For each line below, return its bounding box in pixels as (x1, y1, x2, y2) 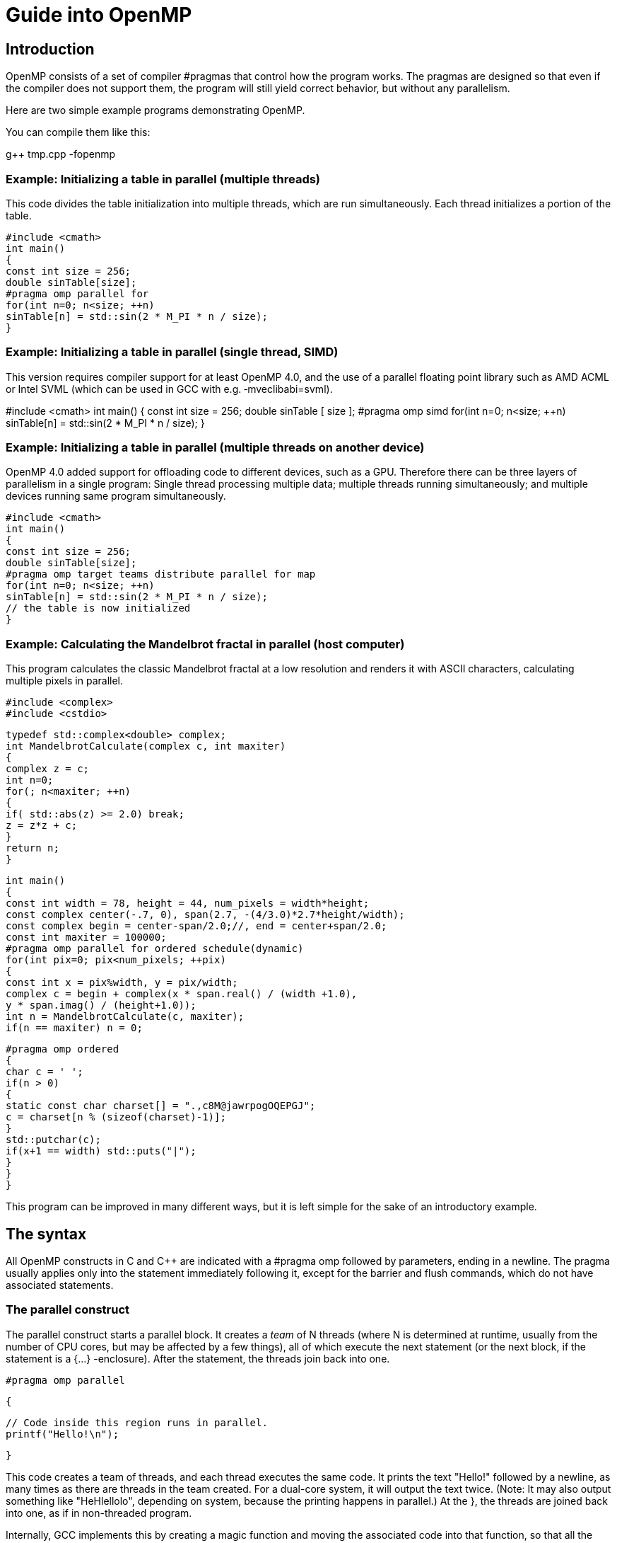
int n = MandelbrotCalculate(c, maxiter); (6, 1011, 245, 1023)
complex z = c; (6, 763, 90, 775)
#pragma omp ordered (6, 1043, 119, 1055)
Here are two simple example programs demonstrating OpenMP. (6, 104, 305, 117)
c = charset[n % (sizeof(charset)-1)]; (6, 1111, 226, 1123)
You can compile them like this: (6, 126, 151, 139)
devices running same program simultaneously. (6, 490, 226, 503)
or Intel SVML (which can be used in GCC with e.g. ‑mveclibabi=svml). (6, 382, 333, 395)
